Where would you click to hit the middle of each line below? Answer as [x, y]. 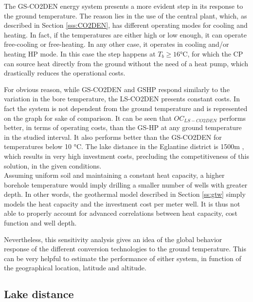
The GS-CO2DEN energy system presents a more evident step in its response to [124, 6]
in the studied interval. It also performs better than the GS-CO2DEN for [113, 137]
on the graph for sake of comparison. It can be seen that [88, 118]
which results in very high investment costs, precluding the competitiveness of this [126, 156]
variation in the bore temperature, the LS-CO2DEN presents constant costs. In [122, 99]
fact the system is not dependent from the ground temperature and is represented [126, 108]
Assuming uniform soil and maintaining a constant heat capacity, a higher [114, 175]
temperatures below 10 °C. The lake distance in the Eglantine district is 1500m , [124, 146]
